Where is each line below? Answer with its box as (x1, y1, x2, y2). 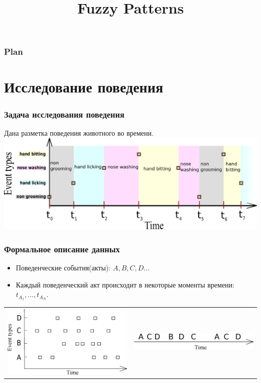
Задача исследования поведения (4, 108, 124, 120)
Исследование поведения (4, 76, 164, 97)
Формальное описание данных (4, 242, 120, 255)
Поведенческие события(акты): (16, 262, 111, 272)
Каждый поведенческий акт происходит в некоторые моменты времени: (16, 279, 234, 290)
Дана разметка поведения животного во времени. (4, 127, 154, 138)
